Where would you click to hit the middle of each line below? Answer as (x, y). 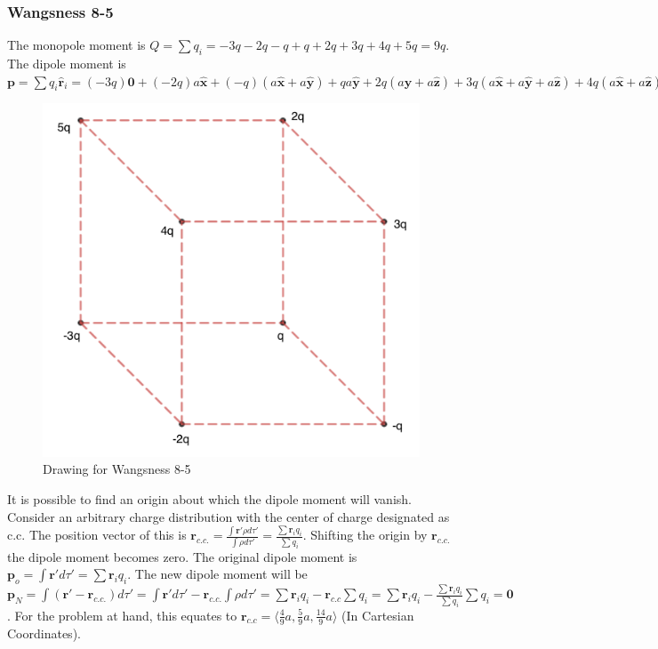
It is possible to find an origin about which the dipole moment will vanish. (209, 499)
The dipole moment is (67, 64)
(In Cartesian (378, 615)
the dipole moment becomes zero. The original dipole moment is (182, 556)
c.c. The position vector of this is (97, 535)
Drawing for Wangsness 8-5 (117, 469)
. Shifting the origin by (365, 535)
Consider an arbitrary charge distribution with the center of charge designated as (229, 516)
